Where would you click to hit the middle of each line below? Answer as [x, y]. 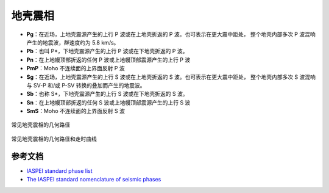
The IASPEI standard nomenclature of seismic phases [94, 180]
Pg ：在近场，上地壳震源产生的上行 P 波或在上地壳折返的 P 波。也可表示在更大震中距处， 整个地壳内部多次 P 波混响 [171, 34]
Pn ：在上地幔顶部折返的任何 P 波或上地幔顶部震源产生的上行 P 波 [108, 60]
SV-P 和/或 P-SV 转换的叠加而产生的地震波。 [89, 85]
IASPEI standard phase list [59, 170]
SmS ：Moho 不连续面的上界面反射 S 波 [76, 111]
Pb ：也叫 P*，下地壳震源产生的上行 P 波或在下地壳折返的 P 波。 [107, 51]
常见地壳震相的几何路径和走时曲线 [54, 139]
